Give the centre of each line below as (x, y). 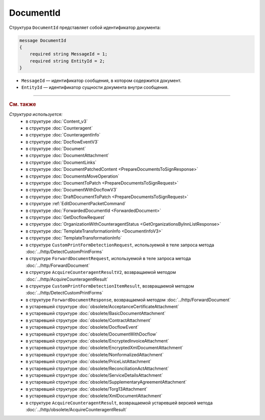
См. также (23, 104)
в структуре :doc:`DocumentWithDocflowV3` (72, 190)
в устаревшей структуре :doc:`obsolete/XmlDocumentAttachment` (94, 396)
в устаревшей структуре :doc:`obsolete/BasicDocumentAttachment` (96, 314)
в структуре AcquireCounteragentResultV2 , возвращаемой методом (101, 272)
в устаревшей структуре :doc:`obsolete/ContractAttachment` (89, 320)
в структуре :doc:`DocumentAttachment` (67, 156)
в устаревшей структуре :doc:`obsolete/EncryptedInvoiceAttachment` (97, 341)
